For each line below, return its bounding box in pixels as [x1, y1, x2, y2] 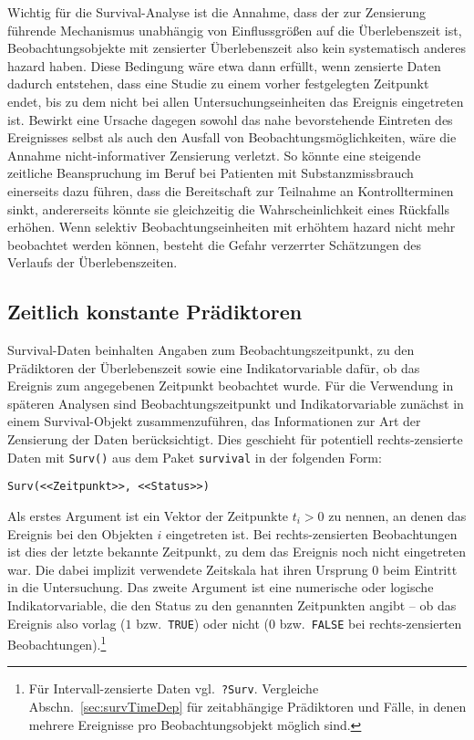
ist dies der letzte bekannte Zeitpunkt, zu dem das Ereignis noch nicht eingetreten [7, 542, 467, 561]
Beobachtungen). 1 [7, 632, 107, 653]
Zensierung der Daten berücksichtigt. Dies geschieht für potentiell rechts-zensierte [7, 430, 463, 449]
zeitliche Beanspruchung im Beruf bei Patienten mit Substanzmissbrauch [7, 163, 414, 182]
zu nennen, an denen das [328, 505, 467, 525]
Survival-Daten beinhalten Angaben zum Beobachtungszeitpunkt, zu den [7, 340, 415, 360]
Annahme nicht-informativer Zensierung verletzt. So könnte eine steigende [7, 145, 421, 164]
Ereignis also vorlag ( [7, 613, 126, 632]
